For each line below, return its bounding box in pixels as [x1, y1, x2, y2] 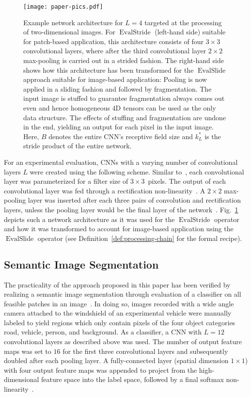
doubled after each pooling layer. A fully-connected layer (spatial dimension [4, 355, 229, 365]
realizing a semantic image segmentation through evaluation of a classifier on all [4, 289, 241, 299]
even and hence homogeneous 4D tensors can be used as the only [23, 103, 216, 112]
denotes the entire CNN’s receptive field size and [48, 131, 193, 141]
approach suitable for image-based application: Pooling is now [23, 74, 207, 84]
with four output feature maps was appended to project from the [4, 365, 197, 375]
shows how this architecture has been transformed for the [23, 64, 194, 75]
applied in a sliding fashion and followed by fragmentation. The [23, 83, 212, 94]
